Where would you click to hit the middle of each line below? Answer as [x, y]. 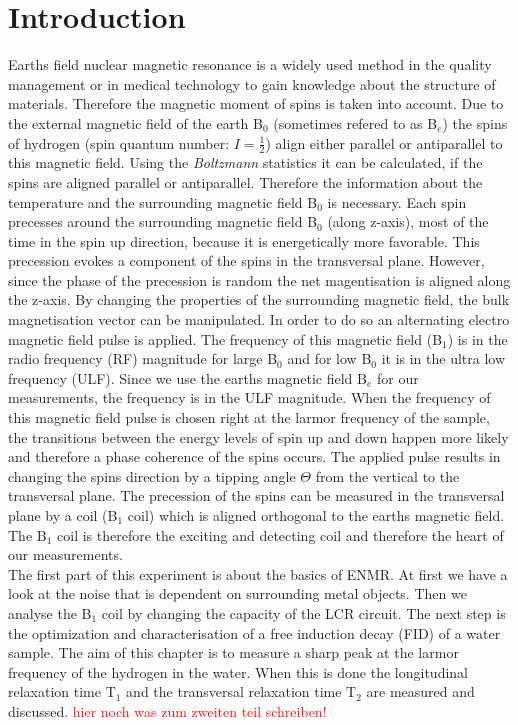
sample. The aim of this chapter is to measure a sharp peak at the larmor [233, 652]
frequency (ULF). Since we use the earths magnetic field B [187, 377]
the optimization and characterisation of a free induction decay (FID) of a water [254, 632]
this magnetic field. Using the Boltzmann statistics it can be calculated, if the [245, 162]
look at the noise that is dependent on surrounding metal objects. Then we [237, 593]
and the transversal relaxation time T [241, 691]
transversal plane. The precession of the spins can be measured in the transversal [256, 495]
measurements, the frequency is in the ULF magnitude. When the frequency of [249, 397]
